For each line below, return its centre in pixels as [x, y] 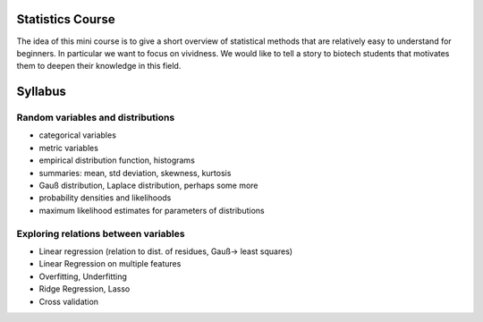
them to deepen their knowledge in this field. [99, 66]
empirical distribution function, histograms [117, 160]
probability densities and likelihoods [105, 198]
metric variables [68, 148]
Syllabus [42, 92]
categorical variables [77, 135]
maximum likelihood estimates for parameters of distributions [152, 210]
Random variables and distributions [96, 118]
